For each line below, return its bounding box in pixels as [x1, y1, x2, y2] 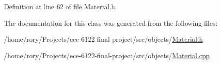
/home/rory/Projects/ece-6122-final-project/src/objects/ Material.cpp [4, 50, 210, 60]
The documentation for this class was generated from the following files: [4, 17, 218, 28]
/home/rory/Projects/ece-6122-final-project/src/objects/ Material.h [4, 34, 203, 44]
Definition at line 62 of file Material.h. [4, 1, 117, 11]
